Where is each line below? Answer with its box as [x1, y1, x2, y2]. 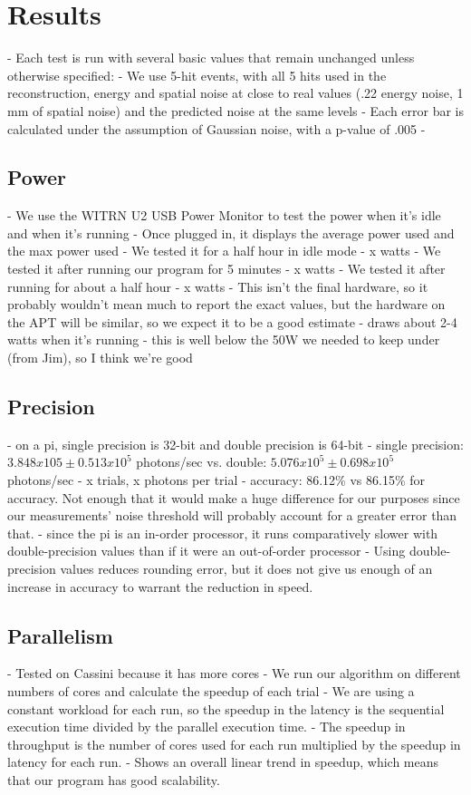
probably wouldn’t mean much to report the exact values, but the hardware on [7, 295, 446, 314]
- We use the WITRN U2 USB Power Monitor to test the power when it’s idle [7, 206, 441, 225]
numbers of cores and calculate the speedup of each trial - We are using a [7, 681, 415, 700]
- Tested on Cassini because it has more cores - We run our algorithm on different [7, 664, 461, 683]
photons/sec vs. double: [136, 452, 267, 471]
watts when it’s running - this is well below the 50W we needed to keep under [7, 330, 440, 349]
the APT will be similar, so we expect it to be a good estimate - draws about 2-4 [7, 312, 457, 331]
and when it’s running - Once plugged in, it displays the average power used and [7, 223, 455, 242]
